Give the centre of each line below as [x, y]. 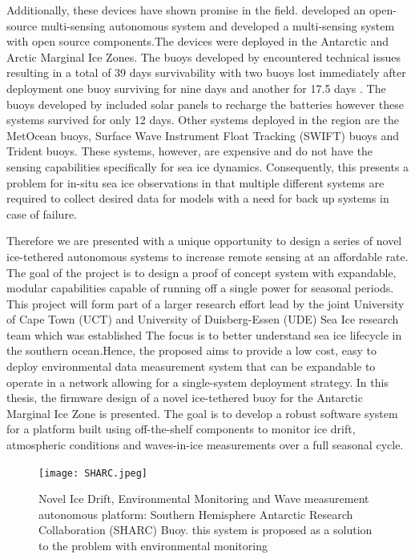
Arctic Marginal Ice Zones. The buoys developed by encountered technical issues [204, 56]
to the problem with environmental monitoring [153, 546]
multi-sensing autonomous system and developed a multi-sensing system [218, 25]
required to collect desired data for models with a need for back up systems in [198, 198]
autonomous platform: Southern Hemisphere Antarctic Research [196, 514]
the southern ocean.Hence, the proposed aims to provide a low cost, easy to [192, 350]
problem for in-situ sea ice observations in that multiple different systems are [195, 182]
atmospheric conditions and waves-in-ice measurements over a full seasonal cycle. [205, 445]
